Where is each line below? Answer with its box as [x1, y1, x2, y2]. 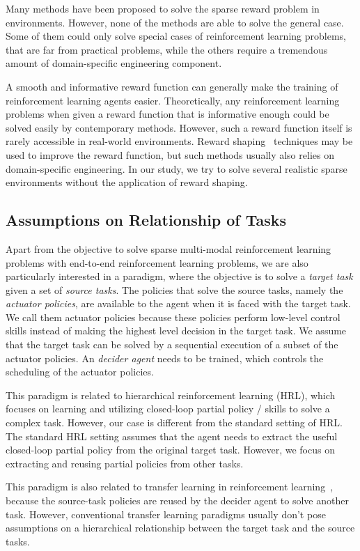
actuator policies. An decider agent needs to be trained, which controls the [6, 350, 324, 365]
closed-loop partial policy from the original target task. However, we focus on [6, 442, 335, 457]
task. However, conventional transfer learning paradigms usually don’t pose [6, 506, 326, 521]
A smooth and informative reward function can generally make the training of [6, 79, 338, 93]
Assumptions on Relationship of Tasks [6, 209, 287, 231]
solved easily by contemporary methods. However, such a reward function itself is [6, 120, 352, 134]
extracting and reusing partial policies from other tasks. [6, 456, 244, 470]
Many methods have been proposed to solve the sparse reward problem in [6, 1, 320, 15]
